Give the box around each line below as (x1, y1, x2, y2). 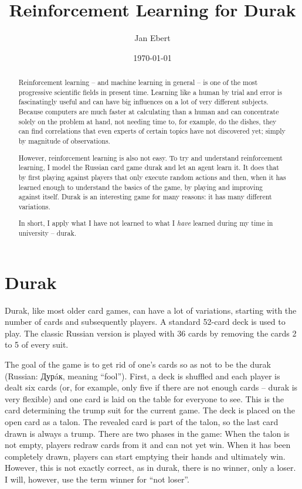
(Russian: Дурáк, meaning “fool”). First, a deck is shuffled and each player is (5, 369, 280, 382)
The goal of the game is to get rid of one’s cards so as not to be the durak (5, 358, 271, 371)
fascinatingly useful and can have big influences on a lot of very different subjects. (18, 97, 269, 107)
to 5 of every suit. (5, 338, 69, 351)
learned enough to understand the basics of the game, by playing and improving (18, 182, 263, 192)
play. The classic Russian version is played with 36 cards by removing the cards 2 (5, 327, 297, 339)
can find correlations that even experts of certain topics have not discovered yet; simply (18, 126, 286, 136)
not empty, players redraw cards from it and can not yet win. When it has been (5, 439, 291, 451)
